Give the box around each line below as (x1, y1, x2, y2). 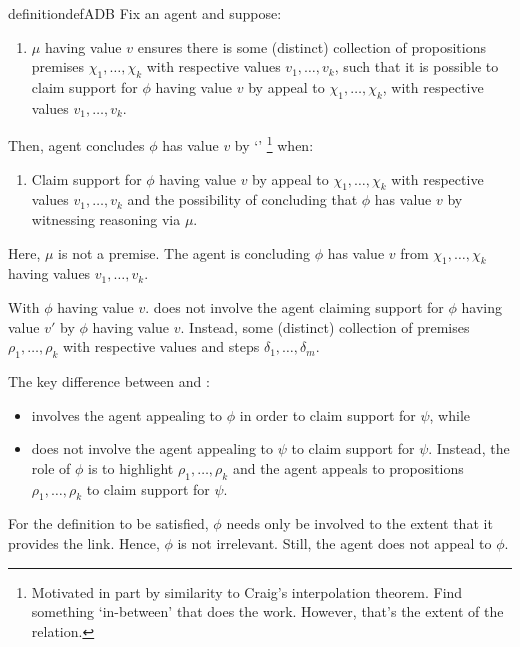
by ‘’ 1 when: (234, 132, 314, 156)
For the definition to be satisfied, (8, 513, 209, 534)
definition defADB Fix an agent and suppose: (8, 3, 282, 23)
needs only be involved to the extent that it (226, 513, 493, 534)
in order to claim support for (239, 404, 416, 425)
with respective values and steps (62, 336, 260, 357)
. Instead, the (428, 438, 510, 459)
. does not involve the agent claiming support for (145, 297, 444, 317)
